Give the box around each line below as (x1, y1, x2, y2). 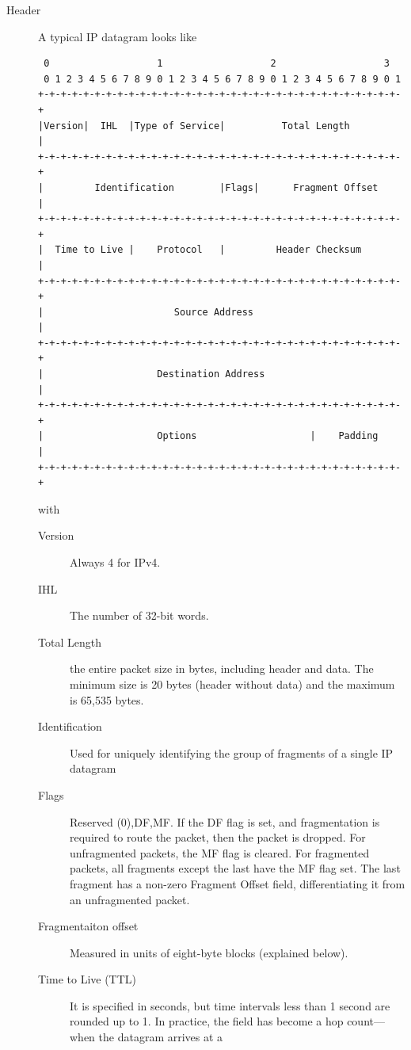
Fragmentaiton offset (38, 918, 139, 934)
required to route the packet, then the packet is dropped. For (70, 829, 366, 846)
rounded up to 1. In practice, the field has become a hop (70, 1013, 344, 1029)
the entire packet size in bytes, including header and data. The (70, 660, 374, 677)
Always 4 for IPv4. (70, 554, 161, 570)
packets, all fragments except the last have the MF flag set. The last (70, 860, 401, 876)
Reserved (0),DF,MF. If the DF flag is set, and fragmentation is (70, 813, 380, 830)
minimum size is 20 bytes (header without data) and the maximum (70, 675, 395, 692)
